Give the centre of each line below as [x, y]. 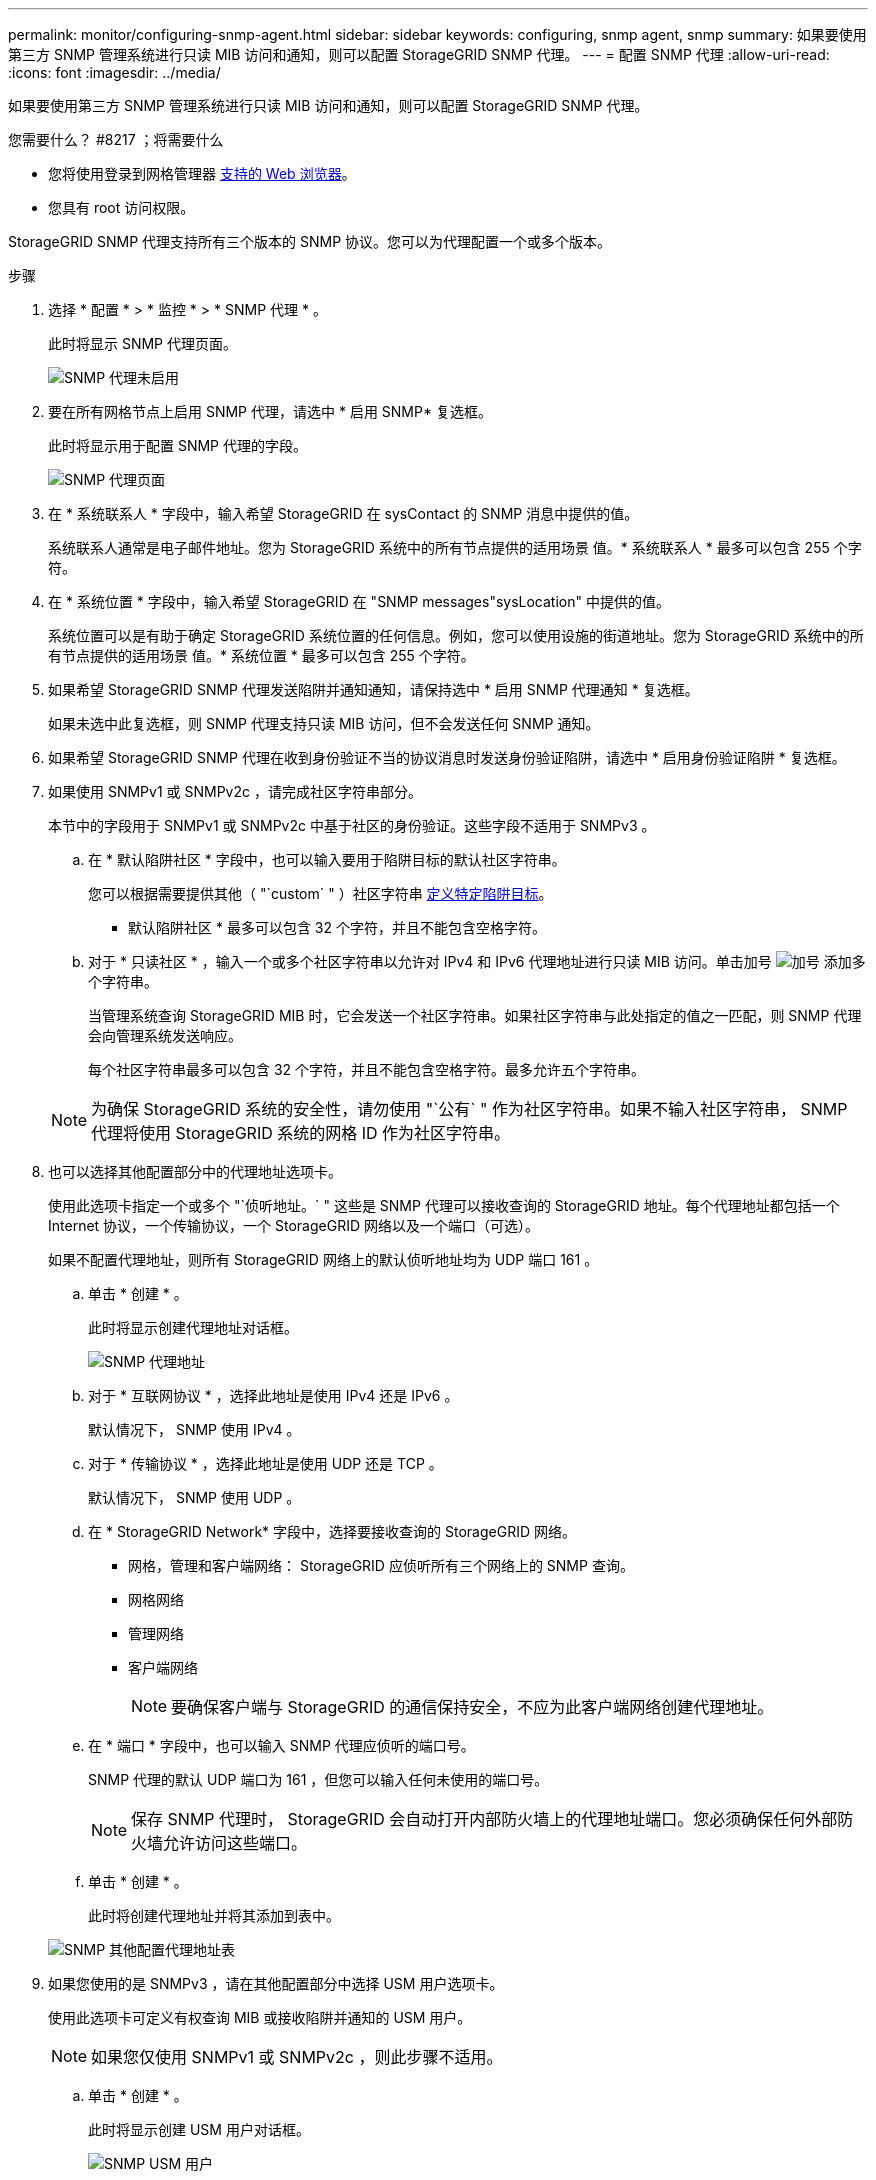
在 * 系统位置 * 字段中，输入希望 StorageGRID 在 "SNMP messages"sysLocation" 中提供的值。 [359, 601]
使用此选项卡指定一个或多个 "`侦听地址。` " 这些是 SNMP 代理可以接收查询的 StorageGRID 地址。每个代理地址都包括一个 [444, 1205]
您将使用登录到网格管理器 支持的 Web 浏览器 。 [202, 173]
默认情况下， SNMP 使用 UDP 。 [194, 1497]
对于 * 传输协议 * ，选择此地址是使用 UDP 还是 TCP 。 [265, 1463]
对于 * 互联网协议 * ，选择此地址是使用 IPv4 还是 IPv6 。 [273, 1395]
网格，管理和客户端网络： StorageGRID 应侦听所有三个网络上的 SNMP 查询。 [381, 1565]
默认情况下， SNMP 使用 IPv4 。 [194, 1429]
